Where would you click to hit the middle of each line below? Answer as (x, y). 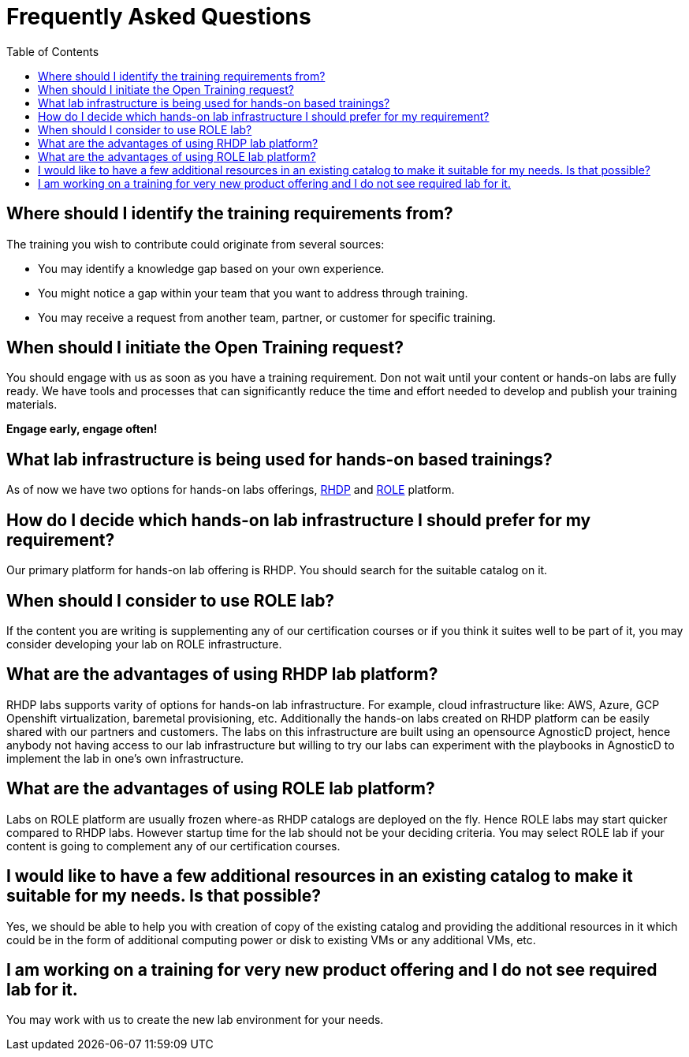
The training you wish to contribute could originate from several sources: (196, 244)
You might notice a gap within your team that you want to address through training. (253, 293)
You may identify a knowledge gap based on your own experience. (211, 268)
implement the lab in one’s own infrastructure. (125, 758)
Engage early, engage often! (82, 429)
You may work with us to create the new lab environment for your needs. (195, 1020)
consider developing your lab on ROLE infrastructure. (144, 644)
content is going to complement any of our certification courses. (173, 846)
